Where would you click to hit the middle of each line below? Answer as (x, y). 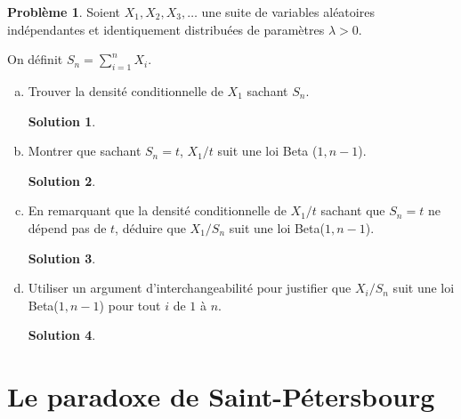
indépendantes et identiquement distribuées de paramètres (166, 29)
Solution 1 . (62, 121)
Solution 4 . (62, 335)
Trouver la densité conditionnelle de (125, 90)
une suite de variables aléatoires (288, 12)
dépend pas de (67, 227)
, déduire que (150, 227)
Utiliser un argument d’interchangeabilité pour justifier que (190, 288)
